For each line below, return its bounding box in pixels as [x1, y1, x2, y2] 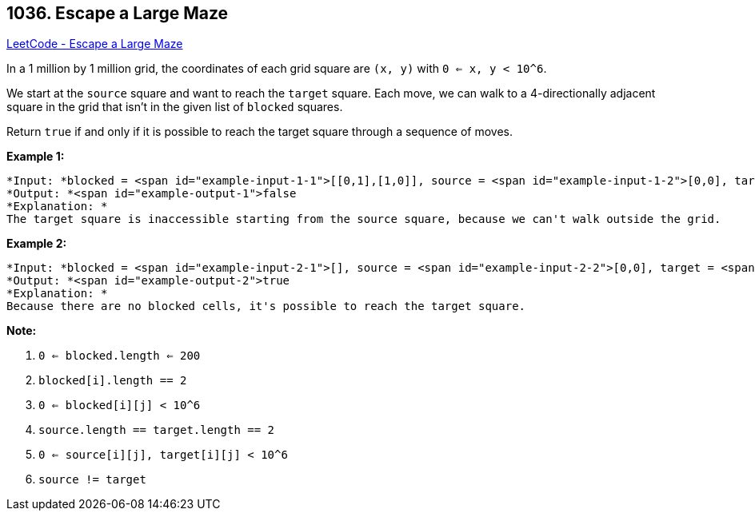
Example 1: [6, 149, 65, 164]
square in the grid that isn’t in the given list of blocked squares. [6, 100, 343, 114]
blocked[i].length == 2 [38, 374, 187, 388]
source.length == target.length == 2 [38, 424, 275, 437]
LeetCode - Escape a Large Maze [6, 37, 183, 51]
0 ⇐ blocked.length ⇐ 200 [38, 349, 201, 363]
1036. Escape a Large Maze [6, 3, 229, 23]
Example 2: [6, 237, 67, 251]
